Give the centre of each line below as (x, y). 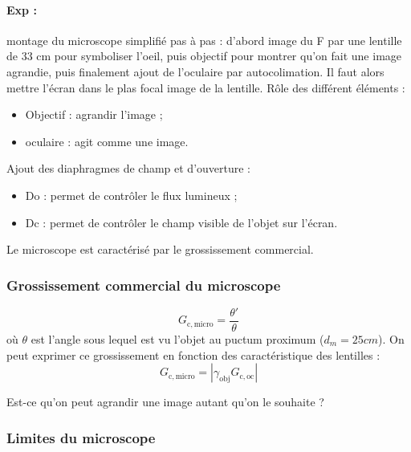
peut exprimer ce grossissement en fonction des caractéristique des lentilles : (193, 354)
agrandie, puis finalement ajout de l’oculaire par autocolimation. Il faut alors (195, 71)
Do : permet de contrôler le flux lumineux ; (131, 195)
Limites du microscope (81, 437)
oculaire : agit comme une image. (107, 141)
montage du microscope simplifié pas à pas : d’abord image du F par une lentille (204, 40)
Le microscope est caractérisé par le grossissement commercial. (160, 249)
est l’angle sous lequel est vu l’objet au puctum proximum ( (177, 339)
